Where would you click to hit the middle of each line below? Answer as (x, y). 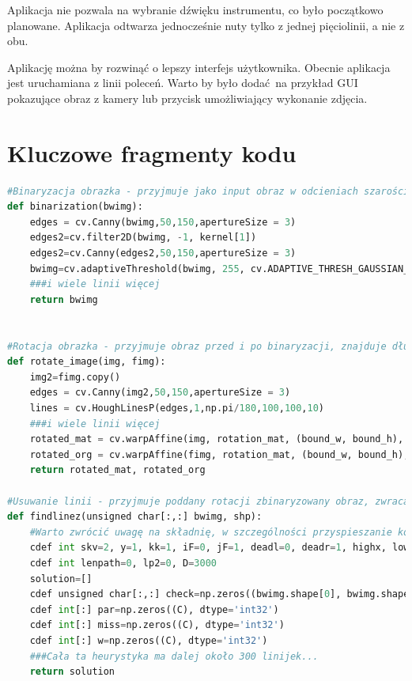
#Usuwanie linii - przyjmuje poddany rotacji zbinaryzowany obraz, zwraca (208, 501)
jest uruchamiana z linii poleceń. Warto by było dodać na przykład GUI (183, 83)
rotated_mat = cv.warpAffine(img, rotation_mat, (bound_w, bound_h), (217, 439)
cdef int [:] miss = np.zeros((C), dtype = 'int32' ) (157, 625)
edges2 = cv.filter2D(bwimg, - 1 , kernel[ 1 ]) (143, 238)
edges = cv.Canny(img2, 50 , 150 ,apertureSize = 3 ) (160, 393)
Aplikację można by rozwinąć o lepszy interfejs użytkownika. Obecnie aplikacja (199, 67)
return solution (72, 672)
